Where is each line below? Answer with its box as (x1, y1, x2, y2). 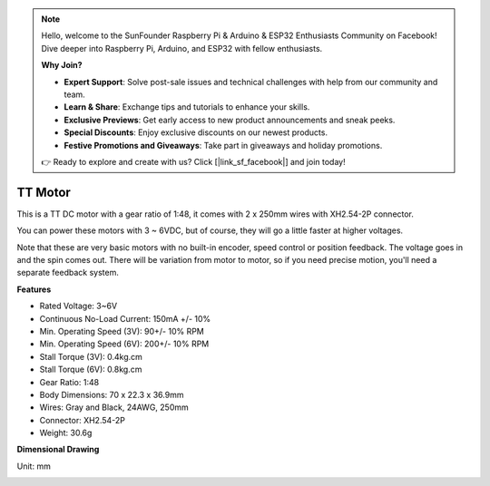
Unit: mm (16, 461, 52, 471)
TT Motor (16, 184, 72, 199)
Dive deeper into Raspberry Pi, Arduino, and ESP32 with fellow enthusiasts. (41, 43, 323, 53)
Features (16, 284, 52, 295)
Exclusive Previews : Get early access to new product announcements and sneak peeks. (64, 114, 396, 125)
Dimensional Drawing (16, 444, 100, 455)
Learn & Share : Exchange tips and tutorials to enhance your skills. (64, 102, 310, 112)
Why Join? (41, 60, 83, 71)
